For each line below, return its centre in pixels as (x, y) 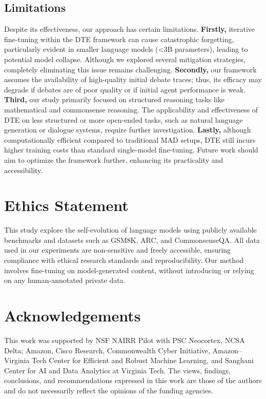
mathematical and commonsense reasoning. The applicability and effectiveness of (131, 109)
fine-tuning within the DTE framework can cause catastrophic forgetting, (119, 39)
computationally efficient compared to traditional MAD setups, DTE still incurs (130, 139)
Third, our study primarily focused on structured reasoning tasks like (115, 99)
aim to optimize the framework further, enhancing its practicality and (114, 159)
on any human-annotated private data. (65, 280)
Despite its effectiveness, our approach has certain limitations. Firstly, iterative (130, 29)
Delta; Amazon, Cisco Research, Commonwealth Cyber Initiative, (107, 350)
